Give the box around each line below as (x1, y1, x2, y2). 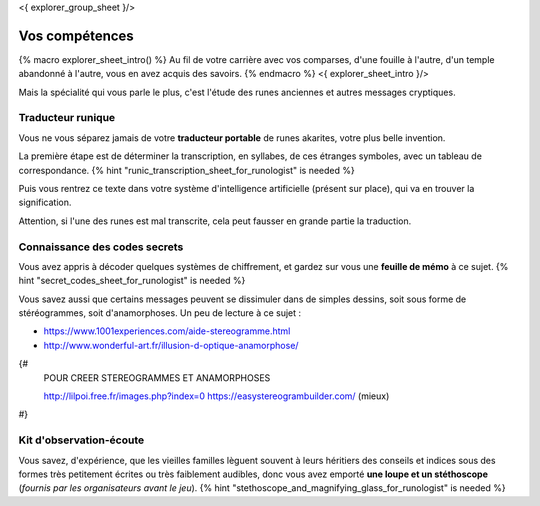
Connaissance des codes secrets (18, 240, 184, 254)
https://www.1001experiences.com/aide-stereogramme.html (43, 325, 291, 337)
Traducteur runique (18, 111, 116, 125)
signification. (18, 196, 72, 209)
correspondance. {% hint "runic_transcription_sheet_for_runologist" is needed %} (18, 164, 355, 176)
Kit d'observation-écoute (18, 433, 145, 447)
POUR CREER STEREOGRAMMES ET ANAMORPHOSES (43, 371, 271, 384)
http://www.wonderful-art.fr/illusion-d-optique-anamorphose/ (43, 339, 299, 351)
